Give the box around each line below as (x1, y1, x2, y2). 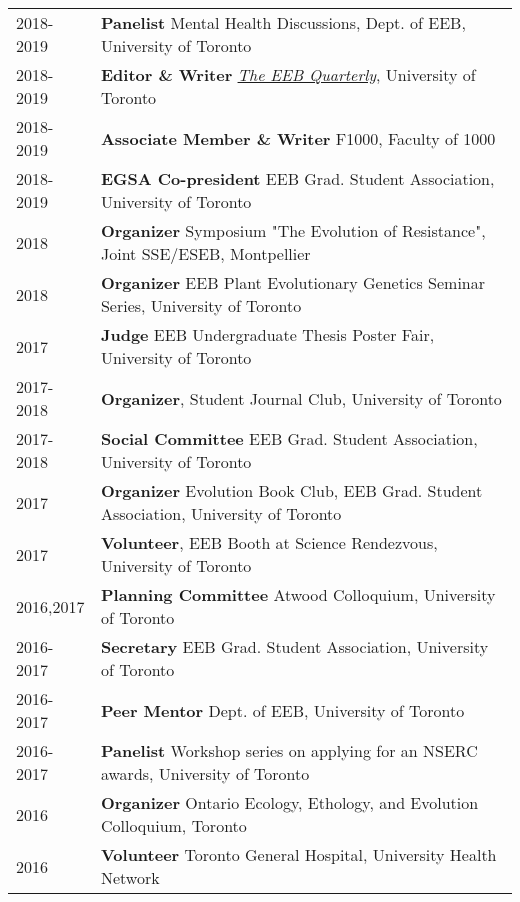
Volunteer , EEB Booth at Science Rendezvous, (100, 531, 438, 554)
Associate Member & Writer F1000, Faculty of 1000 (100, 126, 496, 150)
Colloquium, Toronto (100, 814, 247, 837)
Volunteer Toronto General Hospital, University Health (100, 843, 497, 866)
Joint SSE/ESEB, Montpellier (100, 242, 311, 265)
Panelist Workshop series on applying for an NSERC (100, 739, 478, 762)
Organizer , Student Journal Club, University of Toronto (100, 386, 502, 410)
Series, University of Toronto (100, 294, 302, 317)
